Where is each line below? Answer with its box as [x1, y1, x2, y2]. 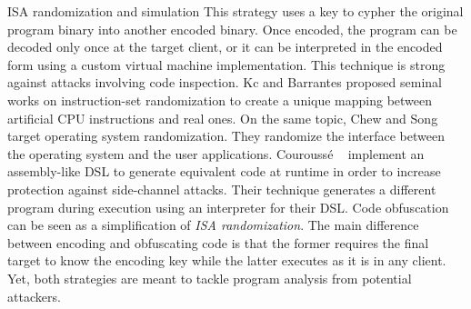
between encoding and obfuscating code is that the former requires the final [7, 233, 429, 252]
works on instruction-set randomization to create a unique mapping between [7, 90, 433, 109]
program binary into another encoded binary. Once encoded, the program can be [7, 19, 457, 38]
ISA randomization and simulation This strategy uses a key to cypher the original [7, 2, 464, 20]
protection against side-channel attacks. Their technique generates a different [7, 179, 436, 198]
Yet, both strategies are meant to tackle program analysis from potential [7, 268, 412, 287]
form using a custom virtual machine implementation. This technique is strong [7, 55, 446, 74]
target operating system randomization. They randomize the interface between [7, 126, 445, 145]
